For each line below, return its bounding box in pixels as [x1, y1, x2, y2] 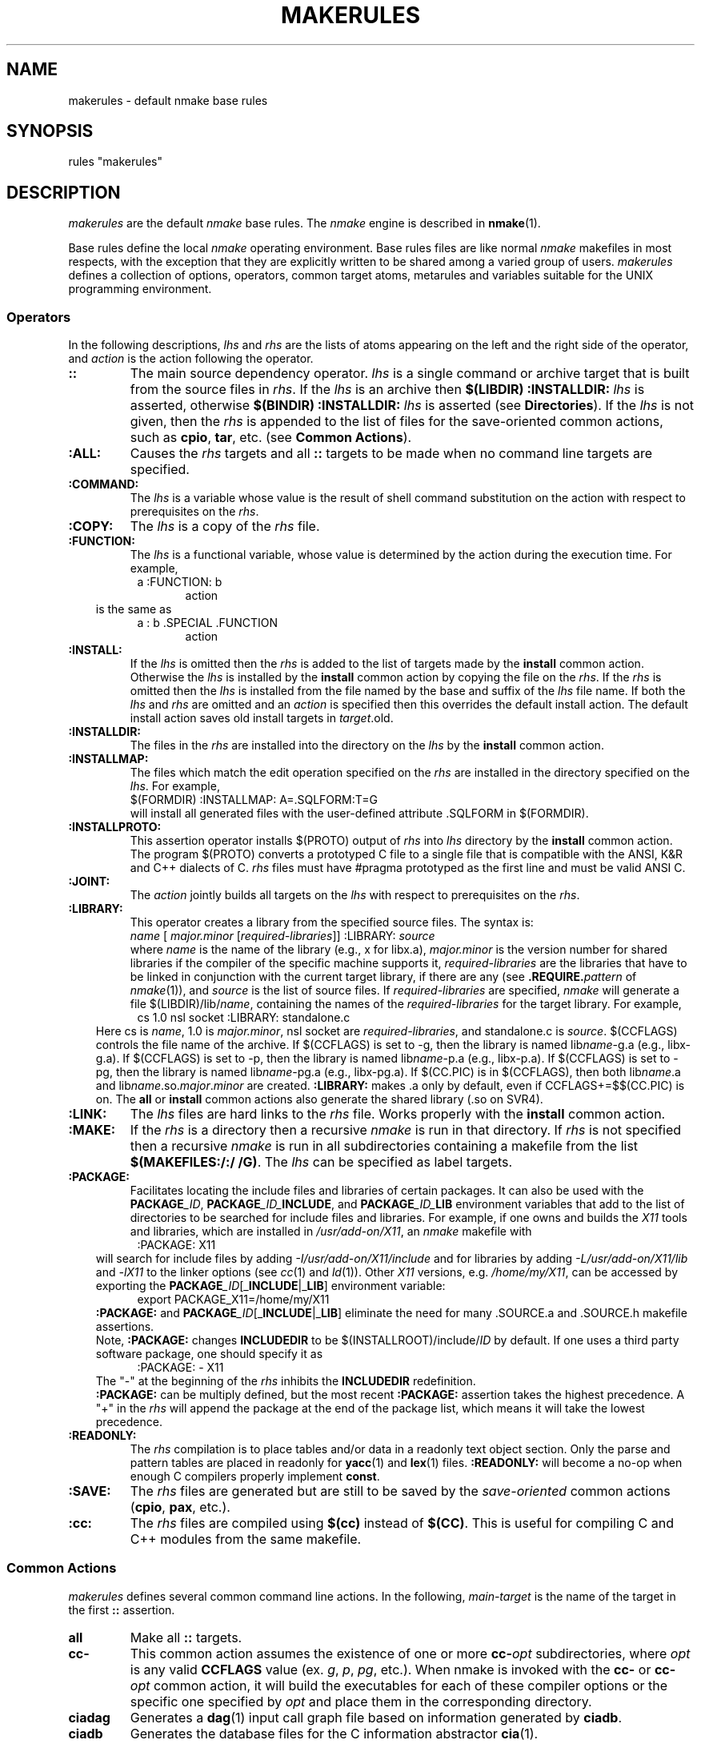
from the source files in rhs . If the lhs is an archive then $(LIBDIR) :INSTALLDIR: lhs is [130, 381, 645, 398]
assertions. [95, 1320, 154, 1334]
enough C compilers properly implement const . [130, 1469, 380, 1484]
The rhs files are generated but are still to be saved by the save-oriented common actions [130, 1483, 671, 1500]
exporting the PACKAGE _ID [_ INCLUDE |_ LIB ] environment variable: [95, 1279, 446, 1293]
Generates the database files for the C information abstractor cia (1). [130, 1725, 539, 1742]
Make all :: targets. [130, 1629, 242, 1646]
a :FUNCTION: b [137, 575, 222, 589]
